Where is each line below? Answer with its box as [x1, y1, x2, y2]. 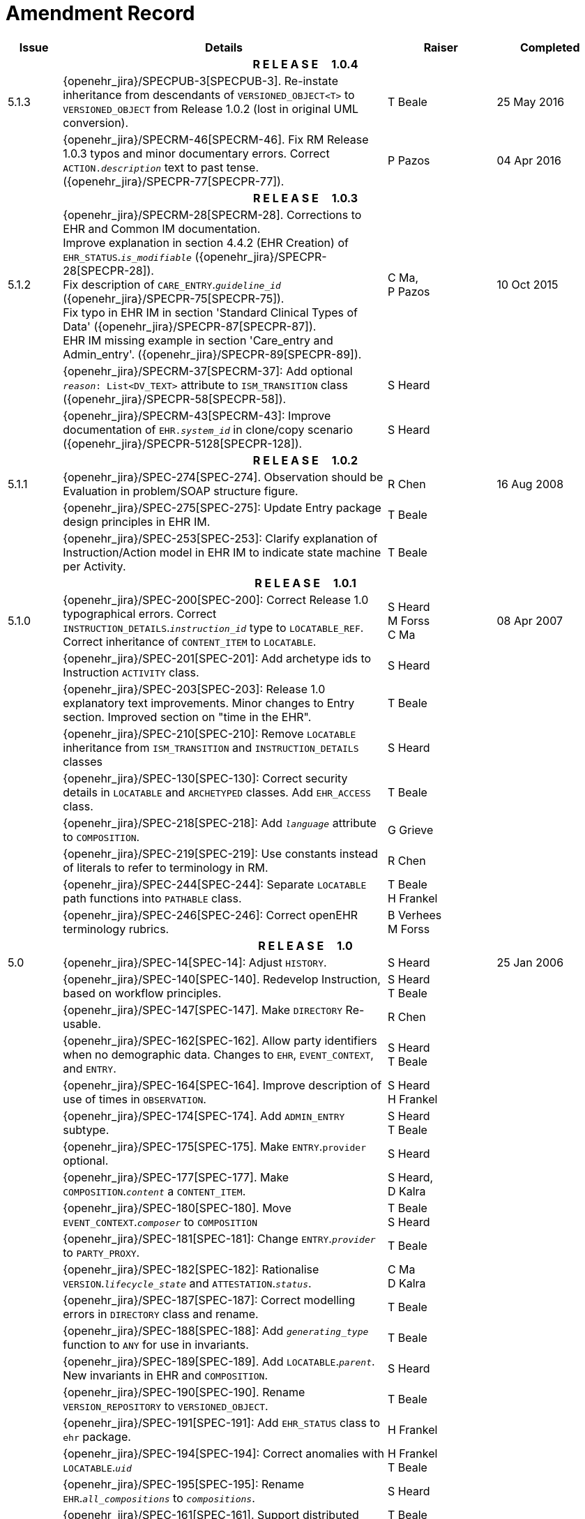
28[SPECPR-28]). [63, 263, 154, 278]
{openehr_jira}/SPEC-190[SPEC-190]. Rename [63, 1384, 305, 1399]
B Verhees [387, 907, 442, 922]
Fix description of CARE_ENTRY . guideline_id [63, 277, 281, 292]
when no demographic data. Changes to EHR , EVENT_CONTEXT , [63, 1047, 374, 1061]
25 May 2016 [496, 94, 565, 109]
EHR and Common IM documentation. [63, 221, 261, 236]
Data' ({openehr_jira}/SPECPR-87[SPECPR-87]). [63, 319, 317, 333]
